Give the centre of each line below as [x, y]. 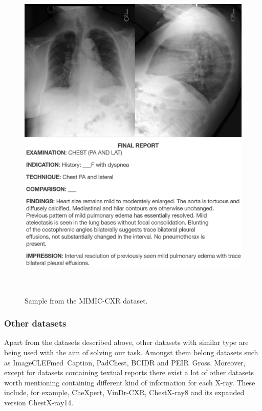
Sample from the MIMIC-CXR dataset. [86, 300]
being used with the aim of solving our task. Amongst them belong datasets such [131, 352]
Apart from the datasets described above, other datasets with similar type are [126, 342]
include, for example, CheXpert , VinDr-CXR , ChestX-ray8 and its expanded [124, 392]
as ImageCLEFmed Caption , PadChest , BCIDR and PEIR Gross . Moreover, [125, 362]
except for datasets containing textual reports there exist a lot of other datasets [129, 372]
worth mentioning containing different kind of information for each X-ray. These [130, 382]
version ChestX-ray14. [39, 403]
